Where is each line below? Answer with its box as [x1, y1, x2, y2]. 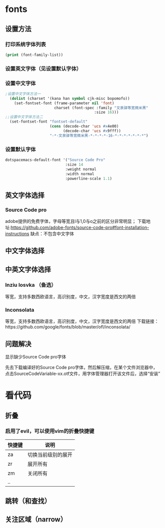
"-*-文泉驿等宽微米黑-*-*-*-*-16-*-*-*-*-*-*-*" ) [49, 133, 149, 138]
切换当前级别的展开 [27, 451, 73, 458]
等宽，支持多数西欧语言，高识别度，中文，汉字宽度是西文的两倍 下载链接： [5, 318, 159, 325]
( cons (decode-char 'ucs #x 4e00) [49, 124, 119, 129]
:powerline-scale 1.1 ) [65, 176, 112, 181]
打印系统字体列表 [5, 41, 46, 48]
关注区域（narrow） [5, 515, 67, 524]
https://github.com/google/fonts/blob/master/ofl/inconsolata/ [5, 324, 131, 330]
